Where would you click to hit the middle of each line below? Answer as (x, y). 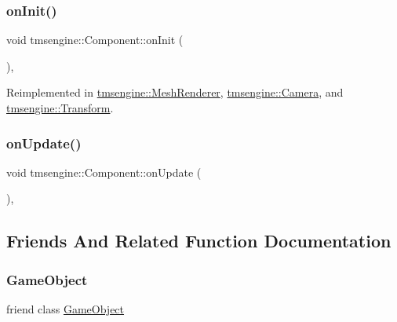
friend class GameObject (66, 309)
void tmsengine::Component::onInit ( (95, 40)
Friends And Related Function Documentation (199, 241)
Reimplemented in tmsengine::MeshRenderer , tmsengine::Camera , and (175, 92)
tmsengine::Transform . (60, 108)
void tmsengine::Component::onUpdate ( (104, 172)
